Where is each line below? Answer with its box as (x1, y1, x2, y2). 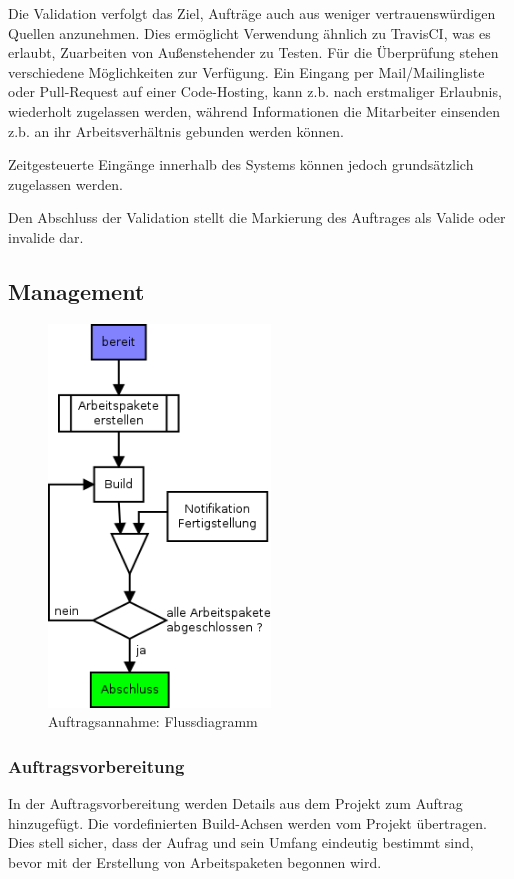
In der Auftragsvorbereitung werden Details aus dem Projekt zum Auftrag (8, 793, 463, 814)
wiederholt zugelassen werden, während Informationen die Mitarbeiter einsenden (8, 100, 501, 121)
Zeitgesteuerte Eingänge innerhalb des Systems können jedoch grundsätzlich (8, 154, 474, 175)
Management (8, 275, 145, 306)
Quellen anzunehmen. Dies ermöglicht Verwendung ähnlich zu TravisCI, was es (8, 22, 491, 43)
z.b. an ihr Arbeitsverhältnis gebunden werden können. (8, 120, 344, 141)
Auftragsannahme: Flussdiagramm (48, 711, 258, 732)
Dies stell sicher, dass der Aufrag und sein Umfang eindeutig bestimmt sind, (8, 832, 474, 853)
